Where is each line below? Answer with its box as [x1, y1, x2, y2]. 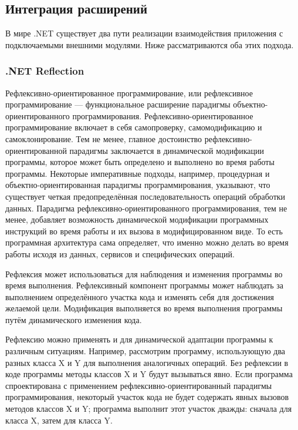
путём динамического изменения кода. [5, 313, 142, 325]
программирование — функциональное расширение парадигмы [5, 98, 231, 110]
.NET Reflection [5, 63, 84, 78]
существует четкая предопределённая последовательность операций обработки [5, 190, 286, 202]
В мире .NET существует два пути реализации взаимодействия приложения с [5, 27, 283, 39]
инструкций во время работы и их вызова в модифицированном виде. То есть [5, 224, 283, 237]
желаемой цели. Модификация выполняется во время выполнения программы [5, 302, 283, 314]
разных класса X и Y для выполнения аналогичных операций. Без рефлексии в [5, 356, 289, 368]
